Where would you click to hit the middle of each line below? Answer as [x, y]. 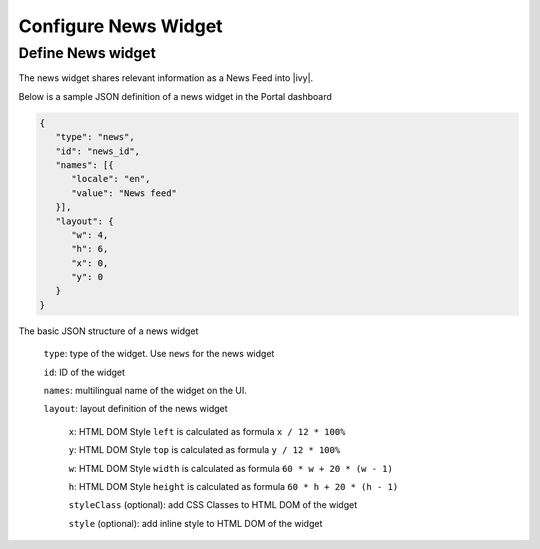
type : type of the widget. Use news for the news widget [159, 354]
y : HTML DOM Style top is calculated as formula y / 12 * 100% [204, 450]
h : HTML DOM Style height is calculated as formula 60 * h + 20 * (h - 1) [233, 486]
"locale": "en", [111, 179]
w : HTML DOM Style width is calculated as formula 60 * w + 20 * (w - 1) [231, 468]
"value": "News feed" [124, 193]
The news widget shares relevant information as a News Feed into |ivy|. [166, 78]
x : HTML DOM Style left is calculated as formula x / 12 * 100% [207, 431]
